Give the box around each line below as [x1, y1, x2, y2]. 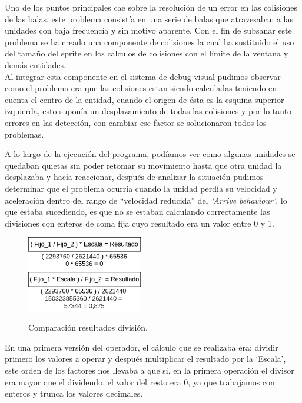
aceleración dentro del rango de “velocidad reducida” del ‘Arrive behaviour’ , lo [5, 194, 287, 206]
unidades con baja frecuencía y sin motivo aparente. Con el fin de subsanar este [5, 24, 292, 36]
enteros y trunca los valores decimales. [5, 387, 143, 399]
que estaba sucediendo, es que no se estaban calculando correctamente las [5, 205, 270, 218]
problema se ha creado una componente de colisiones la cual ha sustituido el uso [5, 35, 294, 48]
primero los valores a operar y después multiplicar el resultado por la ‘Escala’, [5, 352, 286, 365]
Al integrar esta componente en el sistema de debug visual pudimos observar [5, 70, 281, 82]
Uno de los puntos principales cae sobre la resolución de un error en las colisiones [5, 1, 298, 13]
